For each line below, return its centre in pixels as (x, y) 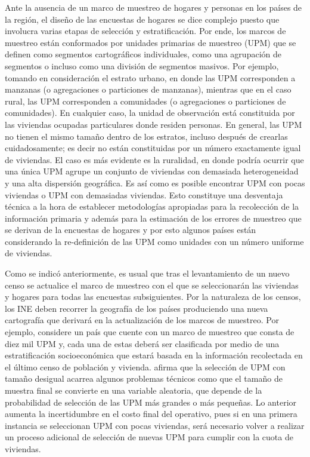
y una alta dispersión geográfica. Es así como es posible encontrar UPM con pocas (155, 183)
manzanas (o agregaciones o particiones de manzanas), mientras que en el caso (148, 89)
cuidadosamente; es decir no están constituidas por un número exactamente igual (153, 148)
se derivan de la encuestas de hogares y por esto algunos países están (131, 230)
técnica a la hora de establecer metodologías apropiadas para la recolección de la (152, 206)
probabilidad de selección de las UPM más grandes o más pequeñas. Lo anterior (151, 402)
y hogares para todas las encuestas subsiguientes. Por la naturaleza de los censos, (153, 297)
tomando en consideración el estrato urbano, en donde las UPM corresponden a (150, 77)
